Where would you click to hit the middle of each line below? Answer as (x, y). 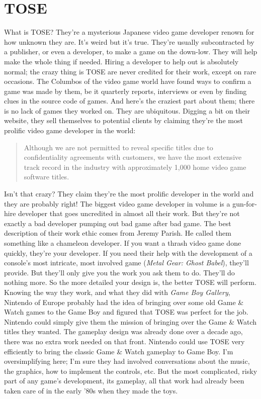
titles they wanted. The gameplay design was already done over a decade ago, (123, 331)
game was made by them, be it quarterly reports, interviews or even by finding (125, 91)
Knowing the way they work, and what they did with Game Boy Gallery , (117, 292)
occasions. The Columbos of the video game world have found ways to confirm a (128, 81)
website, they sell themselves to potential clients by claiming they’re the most (123, 120)
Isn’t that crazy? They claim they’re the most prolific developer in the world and (129, 194)
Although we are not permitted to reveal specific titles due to (118, 147)
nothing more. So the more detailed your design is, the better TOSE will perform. (130, 282)
